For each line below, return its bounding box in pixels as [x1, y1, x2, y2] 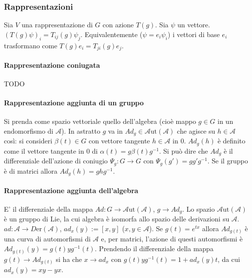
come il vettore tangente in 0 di [4, 145, 98, 156]
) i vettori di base [168, 29, 220, 39]
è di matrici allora [4, 165, 58, 176]
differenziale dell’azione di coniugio [4, 156, 108, 166]
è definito [217, 136, 246, 146]
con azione [102, 20, 134, 30]
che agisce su [177, 125, 215, 136]
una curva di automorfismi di [4, 234, 91, 244]
